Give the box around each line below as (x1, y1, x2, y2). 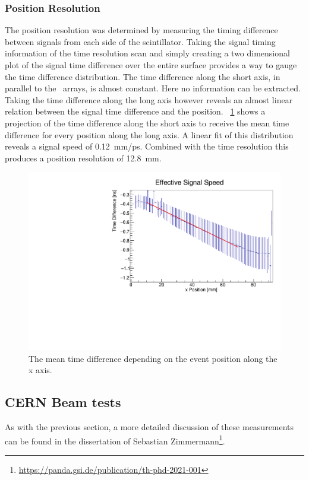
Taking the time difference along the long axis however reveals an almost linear (5, 93, 293, 106)
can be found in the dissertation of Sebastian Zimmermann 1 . (5, 433, 225, 447)
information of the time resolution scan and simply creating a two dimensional (5, 47, 290, 59)
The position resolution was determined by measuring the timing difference (5, 24, 278, 36)
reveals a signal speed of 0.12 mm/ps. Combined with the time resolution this (5, 140, 289, 152)
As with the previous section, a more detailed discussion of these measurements (5, 420, 294, 433)
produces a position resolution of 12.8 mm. (5, 151, 162, 164)
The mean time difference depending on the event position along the (29, 352, 278, 364)
